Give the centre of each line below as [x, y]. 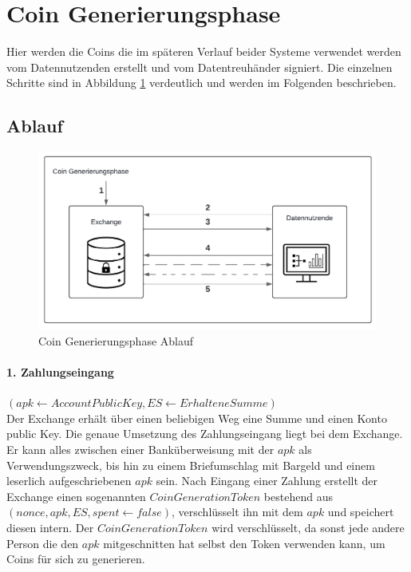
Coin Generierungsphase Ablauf [116, 340]
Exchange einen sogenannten [76, 496]
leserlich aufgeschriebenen [69, 481]
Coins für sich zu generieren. [76, 559]
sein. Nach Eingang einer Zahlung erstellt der [267, 481]
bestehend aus [298, 496]
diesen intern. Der [50, 528]
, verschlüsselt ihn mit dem [237, 512]
